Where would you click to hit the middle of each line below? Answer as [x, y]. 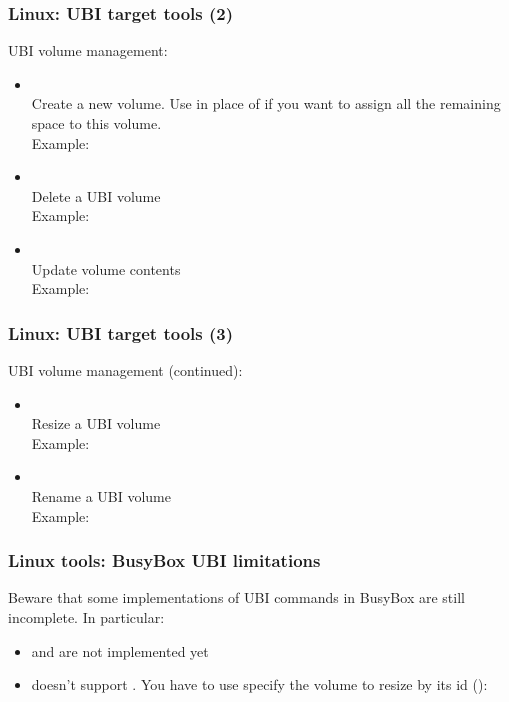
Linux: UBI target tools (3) [121, 332]
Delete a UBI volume [96, 195]
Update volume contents [106, 268]
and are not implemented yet [120, 650]
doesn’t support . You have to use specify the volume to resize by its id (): [259, 684]
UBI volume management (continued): [125, 369]
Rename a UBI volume [101, 495]
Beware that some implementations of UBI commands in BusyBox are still [236, 597]
